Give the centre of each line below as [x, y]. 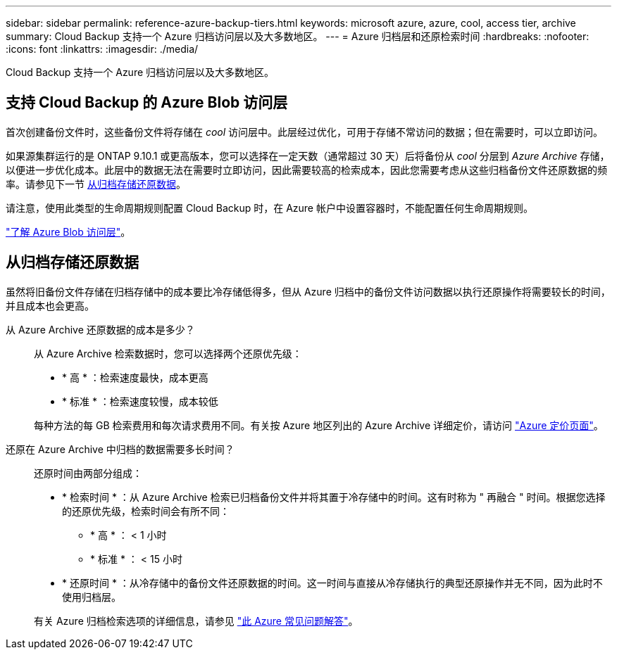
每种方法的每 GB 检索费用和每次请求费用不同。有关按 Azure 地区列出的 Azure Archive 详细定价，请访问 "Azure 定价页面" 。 [319, 425]
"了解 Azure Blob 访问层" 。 [68, 231]
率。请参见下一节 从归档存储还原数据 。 [96, 184]
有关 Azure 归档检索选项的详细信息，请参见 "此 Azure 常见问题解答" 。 [196, 621]
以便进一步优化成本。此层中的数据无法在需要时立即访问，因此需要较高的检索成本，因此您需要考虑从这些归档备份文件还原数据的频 [306, 170]
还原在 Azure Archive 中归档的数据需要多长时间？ [120, 449]
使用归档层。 [92, 597]
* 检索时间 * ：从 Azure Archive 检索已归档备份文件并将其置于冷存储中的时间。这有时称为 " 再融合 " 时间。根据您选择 [334, 497]
